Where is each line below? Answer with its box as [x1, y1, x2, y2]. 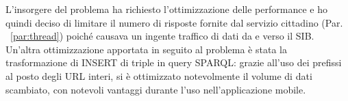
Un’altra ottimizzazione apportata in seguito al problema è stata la [5, 42, 287, 56]
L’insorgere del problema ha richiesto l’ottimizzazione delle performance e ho [5, 2, 327, 16]
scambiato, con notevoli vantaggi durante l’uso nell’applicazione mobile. [5, 82, 306, 96]
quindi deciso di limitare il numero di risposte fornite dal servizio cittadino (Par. [5, 15, 343, 29]
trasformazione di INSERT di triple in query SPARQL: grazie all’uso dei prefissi [5, 55, 342, 70]
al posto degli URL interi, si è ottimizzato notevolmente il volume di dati [5, 68, 312, 83]
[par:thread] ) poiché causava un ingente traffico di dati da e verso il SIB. [10, 29, 314, 43]
